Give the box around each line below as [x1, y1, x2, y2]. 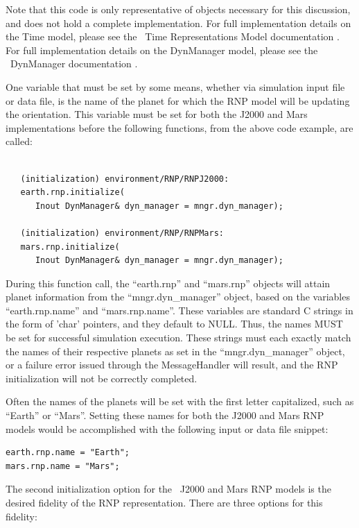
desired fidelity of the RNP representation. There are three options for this [6, 495, 323, 509]
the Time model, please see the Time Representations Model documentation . [6, 29, 340, 44]
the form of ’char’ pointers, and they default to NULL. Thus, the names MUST [6, 316, 343, 331]
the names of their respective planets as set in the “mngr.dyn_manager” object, [6, 343, 345, 358]
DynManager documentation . [10, 56, 138, 71]
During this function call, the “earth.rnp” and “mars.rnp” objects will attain [6, 275, 331, 290]
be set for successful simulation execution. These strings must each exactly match [6, 330, 351, 345]
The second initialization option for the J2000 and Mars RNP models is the [6, 482, 331, 496]
